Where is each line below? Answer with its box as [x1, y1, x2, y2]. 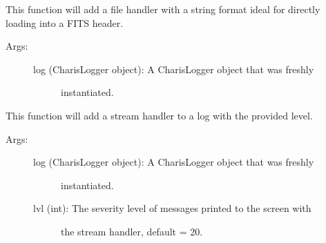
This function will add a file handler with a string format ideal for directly [6, 2, 320, 16]
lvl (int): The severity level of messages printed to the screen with [33, 201, 311, 215]
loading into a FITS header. [6, 15, 124, 30]
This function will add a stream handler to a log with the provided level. [6, 108, 313, 122]
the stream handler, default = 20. [61, 224, 203, 238]
